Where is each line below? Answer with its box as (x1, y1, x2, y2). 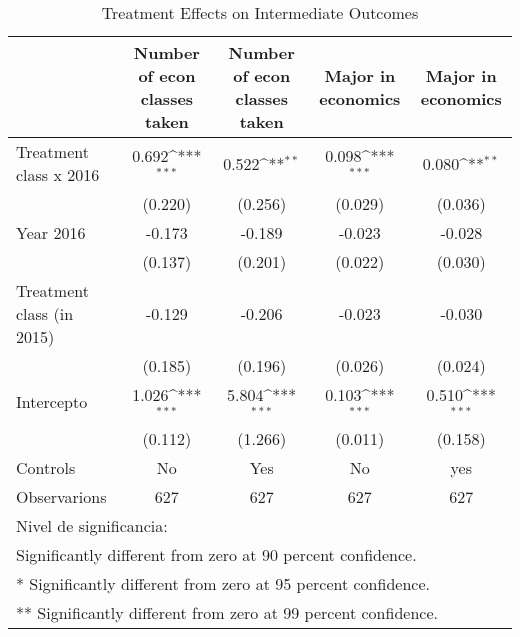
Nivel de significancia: (16, 513, 168, 537)
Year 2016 (16, 221, 86, 244)
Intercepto (16, 390, 88, 414)
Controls (16, 455, 76, 479)
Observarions (16, 484, 107, 508)
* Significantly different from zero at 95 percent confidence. (16, 571, 430, 595)
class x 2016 (16, 163, 100, 186)
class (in (16, 302, 74, 325)
